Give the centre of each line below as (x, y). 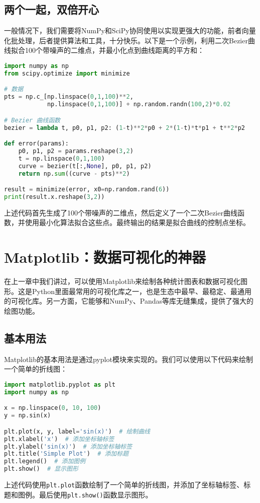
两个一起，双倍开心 (51, 9)
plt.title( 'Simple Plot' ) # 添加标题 (67, 454)
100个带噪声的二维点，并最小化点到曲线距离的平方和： (114, 50)
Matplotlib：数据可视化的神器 (105, 257)
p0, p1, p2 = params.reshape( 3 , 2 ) (76, 151)
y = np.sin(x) (28, 416)
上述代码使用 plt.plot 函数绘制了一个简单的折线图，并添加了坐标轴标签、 (124, 484)
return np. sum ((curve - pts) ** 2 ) (74, 173)
